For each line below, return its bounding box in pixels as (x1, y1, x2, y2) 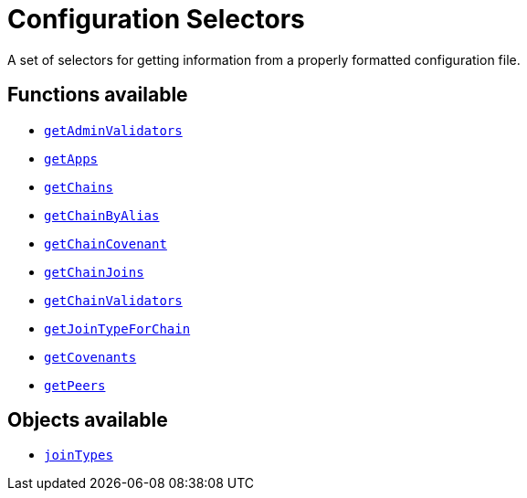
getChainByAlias (44, 207, 160, 223)
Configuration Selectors (7, 4, 305, 35)
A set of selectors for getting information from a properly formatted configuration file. (7, 51, 521, 68)
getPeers (44, 377, 106, 393)
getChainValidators (44, 292, 183, 308)
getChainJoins (44, 264, 144, 280)
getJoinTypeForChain (44, 321, 191, 336)
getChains (44, 179, 113, 195)
